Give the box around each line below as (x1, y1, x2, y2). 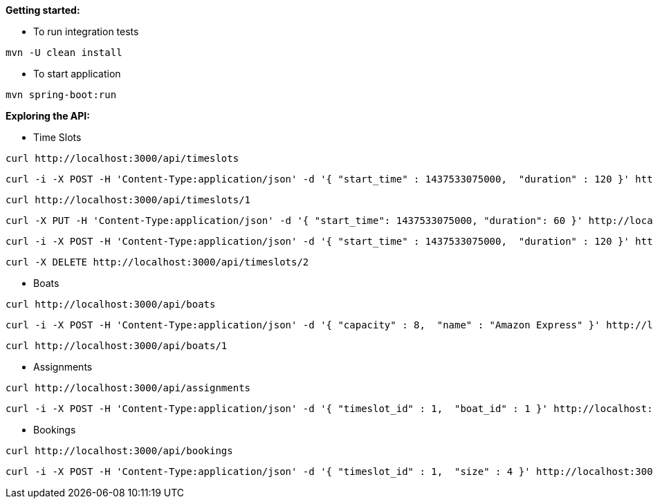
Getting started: (6, 4, 80, 16)
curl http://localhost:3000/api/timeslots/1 (6, 194, 251, 205)
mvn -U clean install (6, 47, 122, 58)
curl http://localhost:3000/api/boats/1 (6, 340, 228, 351)
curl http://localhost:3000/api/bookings (6, 445, 233, 456)
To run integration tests (33, 26, 139, 37)
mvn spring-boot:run (6, 89, 117, 100)
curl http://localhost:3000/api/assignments (6, 382, 251, 393)
